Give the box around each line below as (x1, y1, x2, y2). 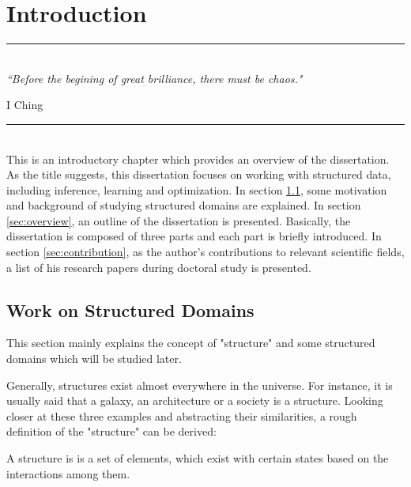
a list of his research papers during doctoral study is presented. (6, 259, 311, 275)
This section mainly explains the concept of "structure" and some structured (6, 334, 375, 351)
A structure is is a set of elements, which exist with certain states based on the (6, 450, 389, 466)
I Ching (6, 96, 43, 113)
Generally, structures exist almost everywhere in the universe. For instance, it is (6, 376, 393, 393)
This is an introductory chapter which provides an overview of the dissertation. (6, 150, 390, 167)
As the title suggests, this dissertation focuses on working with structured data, (6, 166, 391, 183)
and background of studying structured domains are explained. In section (6, 197, 361, 213)
